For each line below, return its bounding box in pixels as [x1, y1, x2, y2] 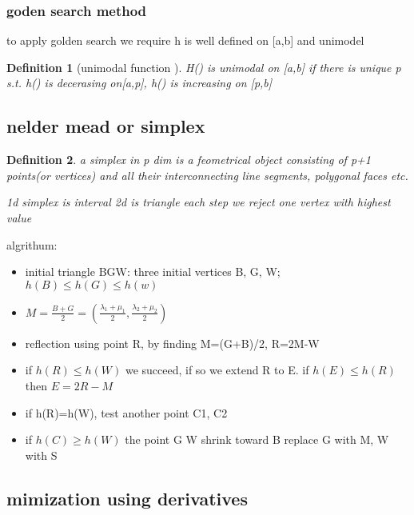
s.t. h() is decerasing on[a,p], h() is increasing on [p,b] [6, 74, 273, 91]
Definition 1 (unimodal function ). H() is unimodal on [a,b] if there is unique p [6, 58, 401, 75]
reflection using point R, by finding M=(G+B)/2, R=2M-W [25, 334, 320, 351]
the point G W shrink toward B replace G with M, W [125, 431, 389, 448]
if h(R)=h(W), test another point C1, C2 [25, 404, 228, 421]
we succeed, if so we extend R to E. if [125, 361, 309, 378]
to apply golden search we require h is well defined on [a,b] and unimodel [6, 32, 364, 49]
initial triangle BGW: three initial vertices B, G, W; [25, 263, 281, 280]
